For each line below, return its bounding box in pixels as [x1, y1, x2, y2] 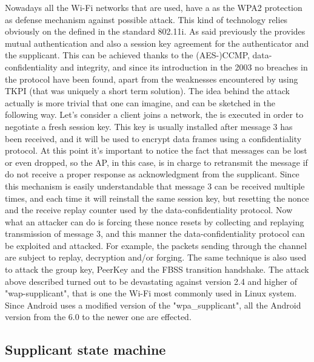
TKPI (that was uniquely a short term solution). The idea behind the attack [5, 84, 290, 97]
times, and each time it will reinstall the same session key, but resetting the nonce [5, 191, 309, 204]
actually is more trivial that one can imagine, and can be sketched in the [5, 96, 275, 109]
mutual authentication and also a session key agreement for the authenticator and [5, 36, 309, 49]
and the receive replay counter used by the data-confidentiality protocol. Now [5, 203, 293, 216]
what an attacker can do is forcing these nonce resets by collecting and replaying [5, 215, 304, 228]
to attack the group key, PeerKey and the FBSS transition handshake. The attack [5, 263, 309, 276]
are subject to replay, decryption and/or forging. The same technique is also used [5, 251, 307, 264]
